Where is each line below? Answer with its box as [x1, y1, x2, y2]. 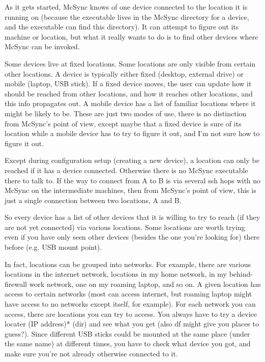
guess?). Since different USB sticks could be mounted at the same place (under [5, 328, 250, 339]
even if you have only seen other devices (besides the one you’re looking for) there [5, 232, 260, 242]
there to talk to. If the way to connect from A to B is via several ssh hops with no [5, 175, 261, 185]
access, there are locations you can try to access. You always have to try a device [5, 308, 257, 319]
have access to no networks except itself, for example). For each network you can [5, 299, 256, 309]
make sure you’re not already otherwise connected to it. [5, 348, 178, 358]
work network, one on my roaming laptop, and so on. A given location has [29, 278, 261, 289]
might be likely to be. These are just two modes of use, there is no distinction [5, 108, 247, 118]
